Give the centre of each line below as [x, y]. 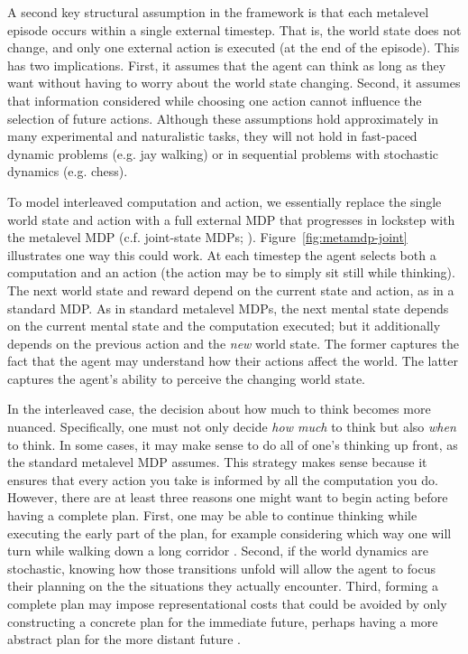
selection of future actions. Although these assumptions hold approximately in [223, 118]
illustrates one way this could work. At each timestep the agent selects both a [222, 254]
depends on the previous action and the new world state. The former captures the [233, 343]
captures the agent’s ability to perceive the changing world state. [186, 378]
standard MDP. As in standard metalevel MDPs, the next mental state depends [228, 308]
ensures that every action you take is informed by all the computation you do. [223, 479]
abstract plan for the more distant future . [124, 639]
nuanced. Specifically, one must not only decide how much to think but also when [232, 427]
